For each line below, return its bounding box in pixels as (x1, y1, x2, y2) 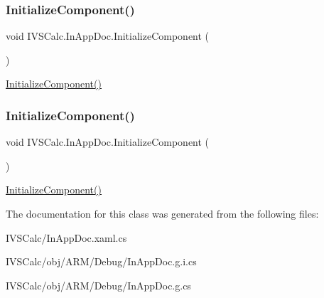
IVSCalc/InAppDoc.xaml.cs (6, 230, 127, 245)
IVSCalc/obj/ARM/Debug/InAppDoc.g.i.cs (6, 254, 197, 269)
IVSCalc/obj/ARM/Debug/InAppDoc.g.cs (6, 277, 191, 292)
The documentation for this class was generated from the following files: (6, 206, 319, 220)
